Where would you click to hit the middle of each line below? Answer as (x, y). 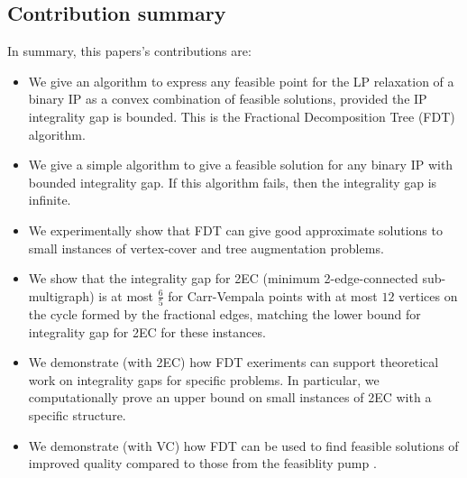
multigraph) (61, 295)
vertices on (428, 295)
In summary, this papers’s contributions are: (129, 51)
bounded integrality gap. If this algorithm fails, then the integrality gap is (233, 182)
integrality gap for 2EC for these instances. (147, 331)
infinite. (50, 200)
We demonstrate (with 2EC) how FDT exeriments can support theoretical (233, 362)
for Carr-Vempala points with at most (273, 295)
